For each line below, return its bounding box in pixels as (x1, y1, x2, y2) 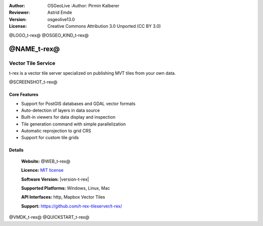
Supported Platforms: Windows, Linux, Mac (21, 185, 111, 191)
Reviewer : (9, 10, 30, 16)
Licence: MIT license (21, 167, 64, 173)
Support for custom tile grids (21, 135, 79, 141)
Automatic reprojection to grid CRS (21, 128, 92, 134)
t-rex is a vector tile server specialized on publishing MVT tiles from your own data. (9, 70, 176, 76)
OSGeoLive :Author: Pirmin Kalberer (47, 3, 119, 8)
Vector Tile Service (9, 60, 56, 67)
